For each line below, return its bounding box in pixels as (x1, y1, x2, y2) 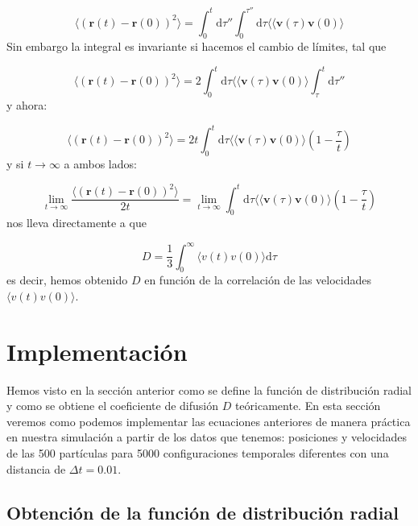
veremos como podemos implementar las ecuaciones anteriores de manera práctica (6, 412, 411, 429)
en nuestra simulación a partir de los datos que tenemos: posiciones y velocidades (6, 429, 407, 445)
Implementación (6, 334, 188, 367)
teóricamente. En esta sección (234, 397, 381, 414)
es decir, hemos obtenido (6, 271, 128, 288)
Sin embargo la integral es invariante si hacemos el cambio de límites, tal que (6, 38, 387, 55)
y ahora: (6, 97, 48, 114)
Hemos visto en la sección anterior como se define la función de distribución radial (6, 381, 412, 398)
